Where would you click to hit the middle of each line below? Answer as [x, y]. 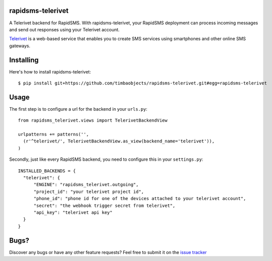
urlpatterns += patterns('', [53, 134]
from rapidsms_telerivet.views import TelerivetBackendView [93, 121]
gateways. [20, 46]
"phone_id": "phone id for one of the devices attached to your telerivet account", [140, 199]
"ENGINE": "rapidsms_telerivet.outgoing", [86, 185]
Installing [24, 60]
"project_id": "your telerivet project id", [89, 192]
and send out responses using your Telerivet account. [64, 29]
